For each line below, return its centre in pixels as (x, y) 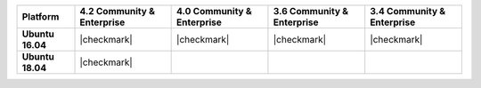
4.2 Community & (118, 11)
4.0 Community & (215, 11)
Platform (41, 16)
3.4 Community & (408, 11)
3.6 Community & (311, 11)
